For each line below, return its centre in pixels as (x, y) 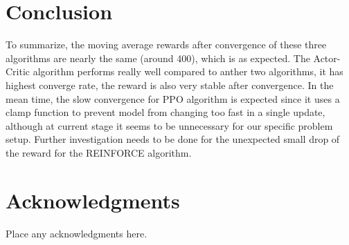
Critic (18, 71)
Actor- (327, 58)
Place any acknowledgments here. (77, 233)
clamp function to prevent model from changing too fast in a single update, (165, 112)
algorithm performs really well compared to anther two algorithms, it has (188, 71)
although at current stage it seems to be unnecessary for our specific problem (169, 125)
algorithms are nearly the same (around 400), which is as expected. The (158, 58)
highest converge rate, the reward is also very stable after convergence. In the (170, 85)
